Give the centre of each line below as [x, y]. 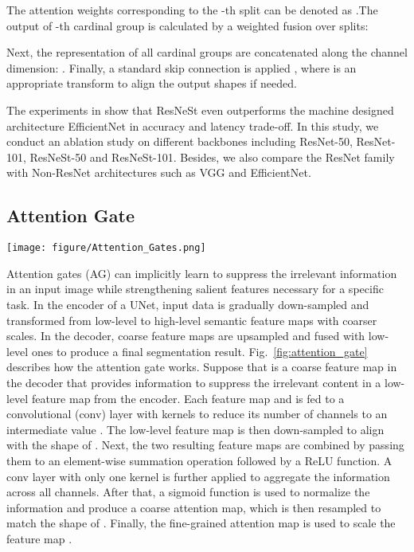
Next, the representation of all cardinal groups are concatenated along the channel [207, 52]
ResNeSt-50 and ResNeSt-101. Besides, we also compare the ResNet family [212, 157]
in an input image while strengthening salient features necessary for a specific [195, 289]
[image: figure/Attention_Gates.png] [106, 248]
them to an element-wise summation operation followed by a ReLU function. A [199, 460]
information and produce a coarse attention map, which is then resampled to [194, 507]
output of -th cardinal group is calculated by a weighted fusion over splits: [187, 25]
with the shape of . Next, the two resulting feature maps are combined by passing [205, 445]
